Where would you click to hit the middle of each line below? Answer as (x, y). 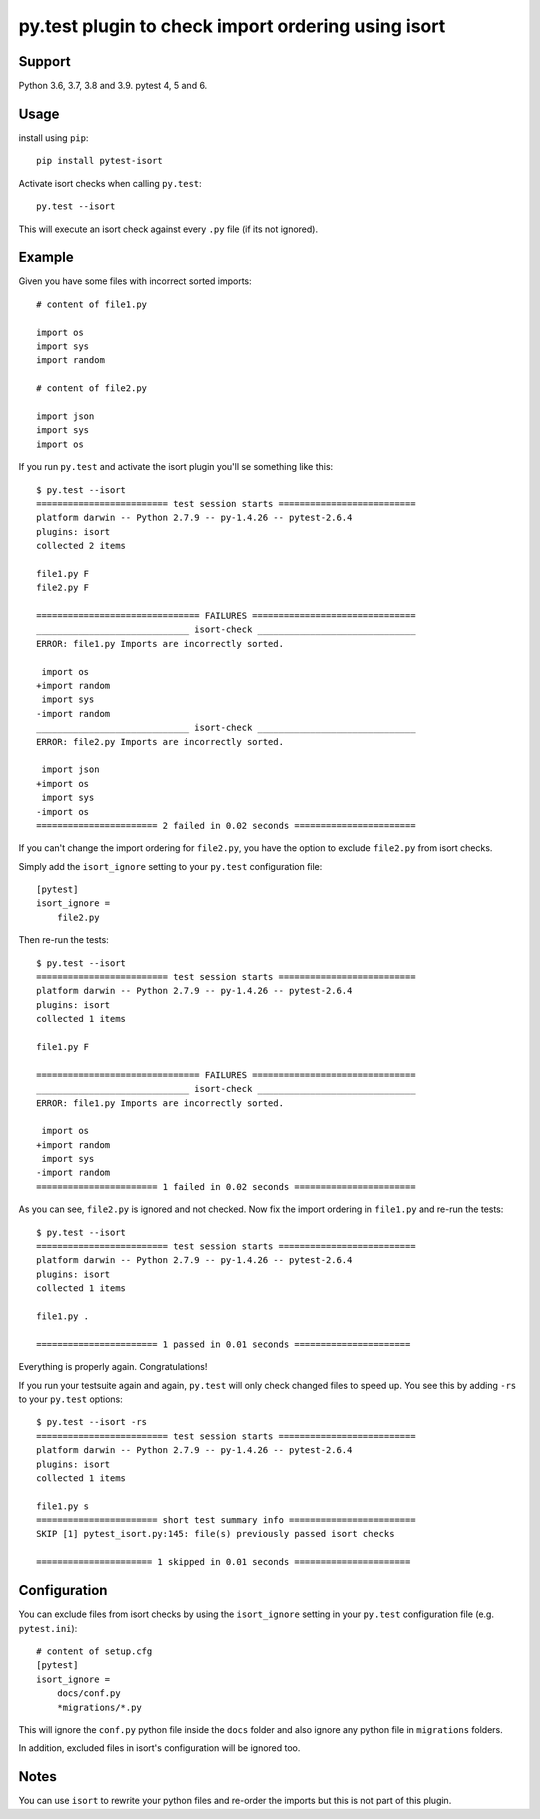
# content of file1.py (92, 304)
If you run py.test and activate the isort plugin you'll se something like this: (176, 467)
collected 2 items (81, 546)
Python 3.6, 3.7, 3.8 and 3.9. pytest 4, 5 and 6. (113, 86)
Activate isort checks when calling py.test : (110, 183)
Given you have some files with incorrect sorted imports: (135, 281)
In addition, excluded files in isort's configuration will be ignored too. (159, 1748)
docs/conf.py (88, 1693)
